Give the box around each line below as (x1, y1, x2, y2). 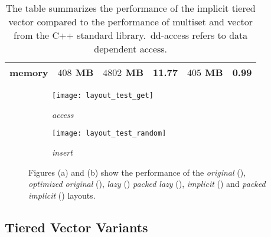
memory (9, 65, 48, 79)
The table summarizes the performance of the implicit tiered (5, 1, 256, 15)
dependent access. (94, 42, 168, 55)
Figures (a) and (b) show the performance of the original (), (28, 166, 246, 178)
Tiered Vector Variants (5, 218, 148, 236)
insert (52, 146, 73, 158)
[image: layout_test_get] (52, 91, 154, 100)
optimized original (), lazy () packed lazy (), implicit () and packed (28, 177, 266, 190)
